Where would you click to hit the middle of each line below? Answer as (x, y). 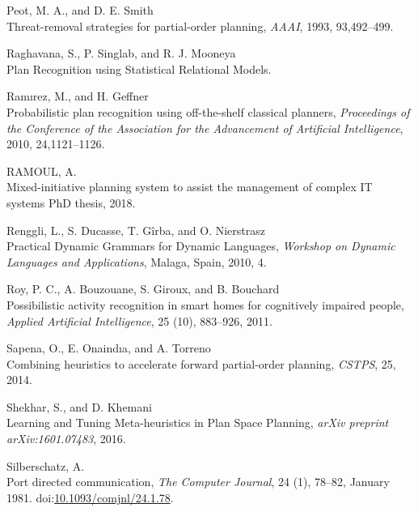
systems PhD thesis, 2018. (71, 202)
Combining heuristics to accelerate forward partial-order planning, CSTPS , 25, (201, 363)
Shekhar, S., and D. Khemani (79, 406)
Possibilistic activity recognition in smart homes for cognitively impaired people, (205, 304)
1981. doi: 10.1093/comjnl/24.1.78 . (90, 497)
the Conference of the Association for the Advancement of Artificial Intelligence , (205, 128)
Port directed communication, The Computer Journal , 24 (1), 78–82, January (198, 482)
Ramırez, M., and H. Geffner (78, 96)
